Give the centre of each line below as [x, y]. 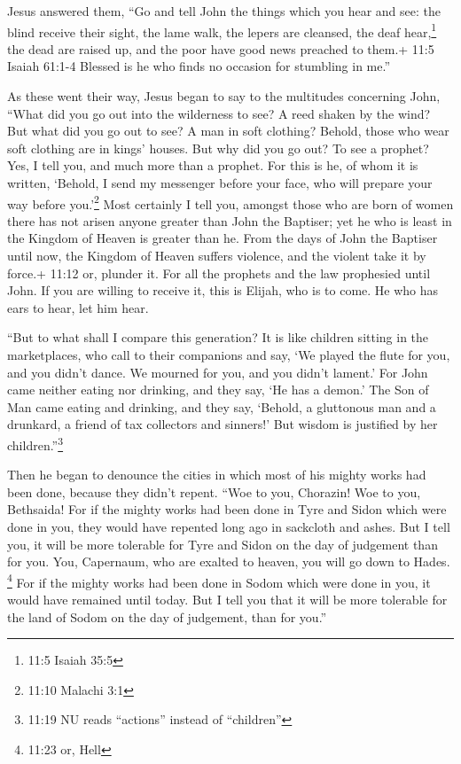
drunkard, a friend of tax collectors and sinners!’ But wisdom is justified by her [223, 424]
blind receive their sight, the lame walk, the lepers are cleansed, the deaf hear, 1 [222, 30]
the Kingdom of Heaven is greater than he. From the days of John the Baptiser [223, 238]
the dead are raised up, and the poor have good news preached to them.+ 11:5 [221, 48]
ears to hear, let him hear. [78, 307]
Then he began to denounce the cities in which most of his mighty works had [217, 475]
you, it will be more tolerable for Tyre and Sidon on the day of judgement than [223, 544]
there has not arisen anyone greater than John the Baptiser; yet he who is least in [230, 220]
